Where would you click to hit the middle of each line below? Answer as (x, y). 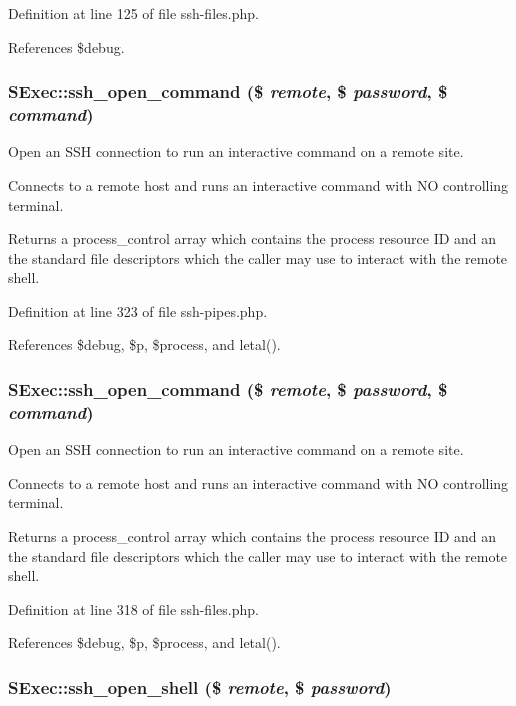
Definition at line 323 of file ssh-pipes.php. (138, 310)
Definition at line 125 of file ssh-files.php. (133, 13)
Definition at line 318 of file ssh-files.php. (133, 608)
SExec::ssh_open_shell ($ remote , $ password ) (200, 686)
